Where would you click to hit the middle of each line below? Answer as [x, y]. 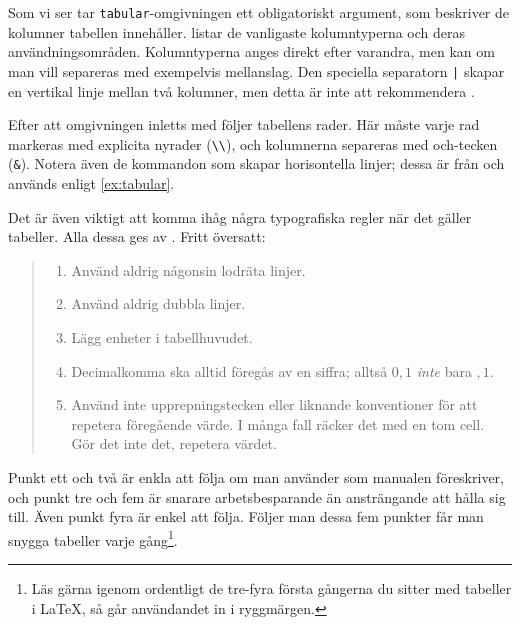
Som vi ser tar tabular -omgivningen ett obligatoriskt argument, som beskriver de [259, 12]
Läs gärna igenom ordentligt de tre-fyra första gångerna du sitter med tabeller [271, 587]
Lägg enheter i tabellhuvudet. [162, 336]
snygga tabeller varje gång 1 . [93, 538]
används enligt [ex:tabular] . [91, 183]
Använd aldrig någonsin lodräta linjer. [188, 269]
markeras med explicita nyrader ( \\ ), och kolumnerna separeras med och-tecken [253, 143]
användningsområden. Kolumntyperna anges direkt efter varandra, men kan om [251, 51]
